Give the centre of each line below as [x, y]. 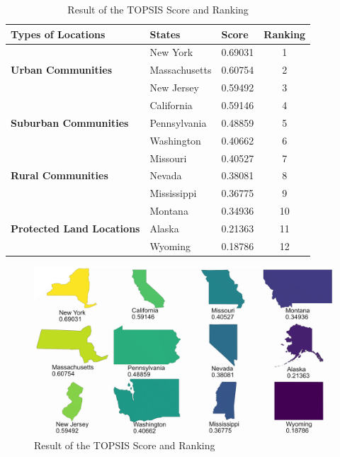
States [165, 34]
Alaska [164, 228]
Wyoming [170, 246]
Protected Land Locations [75, 228]
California [171, 105]
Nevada [166, 175]
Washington [175, 140]
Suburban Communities [70, 122]
